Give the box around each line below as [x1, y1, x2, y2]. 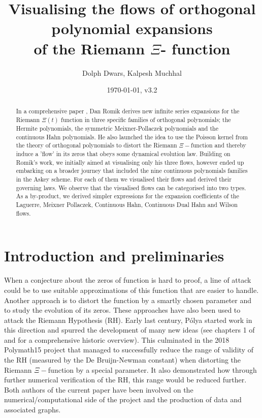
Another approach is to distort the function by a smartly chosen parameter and [4, 294, 252, 305]
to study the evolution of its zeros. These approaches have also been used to [4, 305, 241, 315]
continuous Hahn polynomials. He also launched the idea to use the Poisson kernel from [16, 132, 248, 141]
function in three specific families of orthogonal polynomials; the [61, 115, 231, 124]
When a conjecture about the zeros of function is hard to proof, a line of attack [4, 275, 251, 285]
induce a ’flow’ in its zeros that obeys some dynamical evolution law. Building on [16, 150, 231, 158]
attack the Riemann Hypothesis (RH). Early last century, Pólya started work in [4, 314, 252, 325]
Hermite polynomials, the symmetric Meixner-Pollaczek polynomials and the [16, 124, 218, 133]
